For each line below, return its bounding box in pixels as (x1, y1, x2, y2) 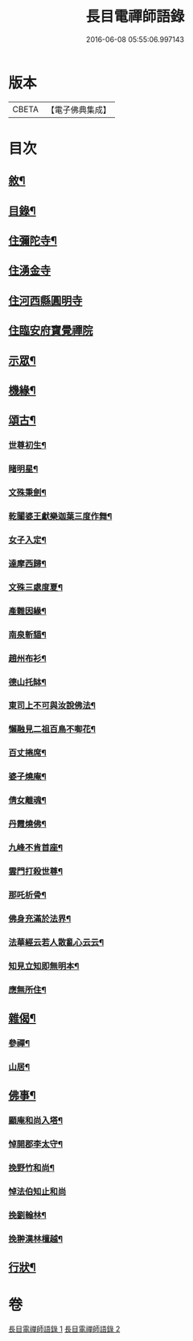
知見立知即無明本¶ (8, 960, 80, 971)
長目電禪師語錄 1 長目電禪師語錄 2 (8, 1324, 121, 1334)
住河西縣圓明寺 (8, 294, 83, 307)
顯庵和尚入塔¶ (8, 1115, 63, 1126)
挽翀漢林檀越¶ (8, 1233, 63, 1244)
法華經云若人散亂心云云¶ (8, 937, 105, 948)
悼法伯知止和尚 (8, 1185, 67, 1197)
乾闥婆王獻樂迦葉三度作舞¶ (8, 511, 113, 522)
